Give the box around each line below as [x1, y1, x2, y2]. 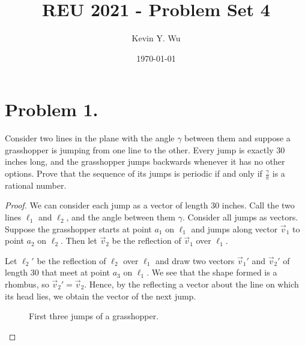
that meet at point [41, 266, 110, 279]
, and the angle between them [66, 211, 176, 223]
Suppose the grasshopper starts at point [5, 222, 152, 235]
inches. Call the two [222, 199, 295, 211]
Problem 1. [5, 97, 98, 122]
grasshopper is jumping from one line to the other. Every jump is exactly [5, 143, 274, 156]
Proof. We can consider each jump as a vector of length [5, 199, 208, 211]
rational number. [5, 178, 67, 191]
